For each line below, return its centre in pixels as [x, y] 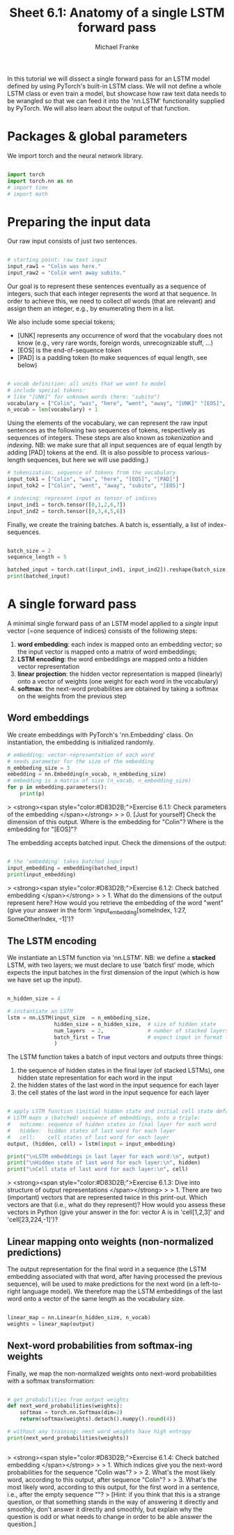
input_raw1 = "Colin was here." [54, 267]
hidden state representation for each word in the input [95, 1078]
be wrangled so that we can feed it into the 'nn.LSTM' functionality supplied [116, 101]
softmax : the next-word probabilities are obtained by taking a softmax [118, 688]
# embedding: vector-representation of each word [81, 755]
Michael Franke [117, 47]
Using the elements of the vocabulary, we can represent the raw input [107, 423]
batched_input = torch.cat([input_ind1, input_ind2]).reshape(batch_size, [118, 570]
